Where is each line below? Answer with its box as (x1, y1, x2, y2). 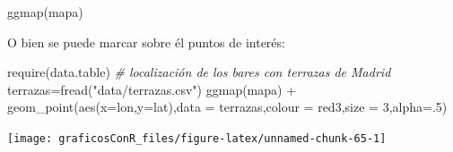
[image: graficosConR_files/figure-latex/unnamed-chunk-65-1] (7, 131, 387, 145)
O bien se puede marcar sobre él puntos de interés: (7, 32, 285, 51)
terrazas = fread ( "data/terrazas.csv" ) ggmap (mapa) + (7, 80, 297, 98)
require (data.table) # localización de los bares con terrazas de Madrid (7, 63, 391, 81)
